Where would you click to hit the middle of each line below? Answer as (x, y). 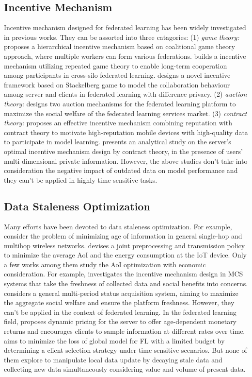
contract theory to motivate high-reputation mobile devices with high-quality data (126, 132)
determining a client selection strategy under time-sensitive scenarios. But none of (126, 350)
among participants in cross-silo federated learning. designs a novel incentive (117, 75)
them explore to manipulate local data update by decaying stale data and (113, 359)
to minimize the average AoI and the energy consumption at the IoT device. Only (126, 255)
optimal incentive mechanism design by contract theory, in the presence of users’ (123, 151)
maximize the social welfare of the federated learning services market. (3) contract (126, 113)
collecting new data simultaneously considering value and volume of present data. (125, 369)
